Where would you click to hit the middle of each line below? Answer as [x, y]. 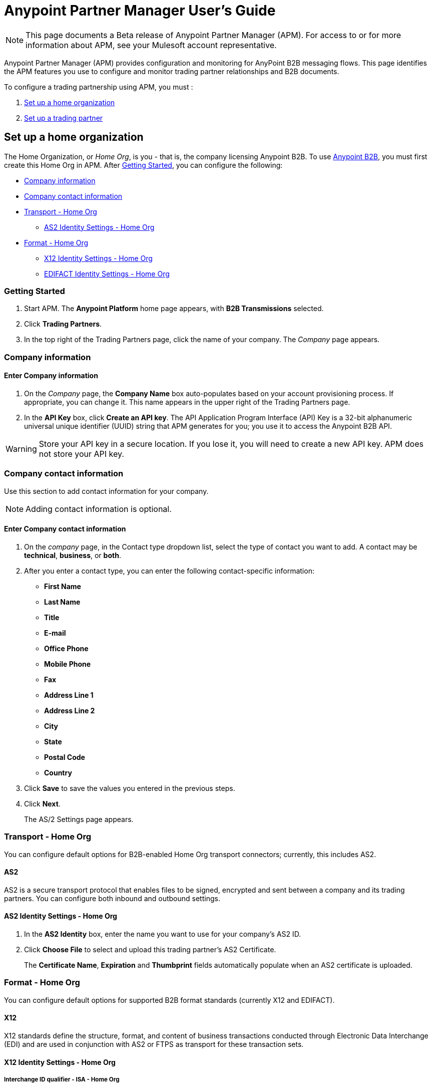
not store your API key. [81, 454]
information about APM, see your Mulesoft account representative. [151, 45]
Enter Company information [51, 376]
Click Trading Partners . [63, 324]
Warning [21, 449]
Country [58, 772]
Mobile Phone [68, 664]
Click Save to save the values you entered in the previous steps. [130, 788]
